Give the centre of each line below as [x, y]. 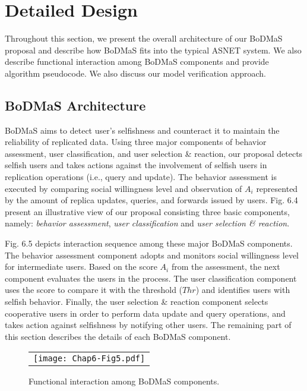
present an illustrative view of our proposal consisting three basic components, [147, 211]
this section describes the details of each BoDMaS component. [118, 336]
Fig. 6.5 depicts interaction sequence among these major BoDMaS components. [149, 243]
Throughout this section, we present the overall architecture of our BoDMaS [144, 38]
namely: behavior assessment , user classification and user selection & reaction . [147, 223]
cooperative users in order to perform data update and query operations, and [145, 313]
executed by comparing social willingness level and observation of [124, 188]
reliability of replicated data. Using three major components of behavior [136, 142]
